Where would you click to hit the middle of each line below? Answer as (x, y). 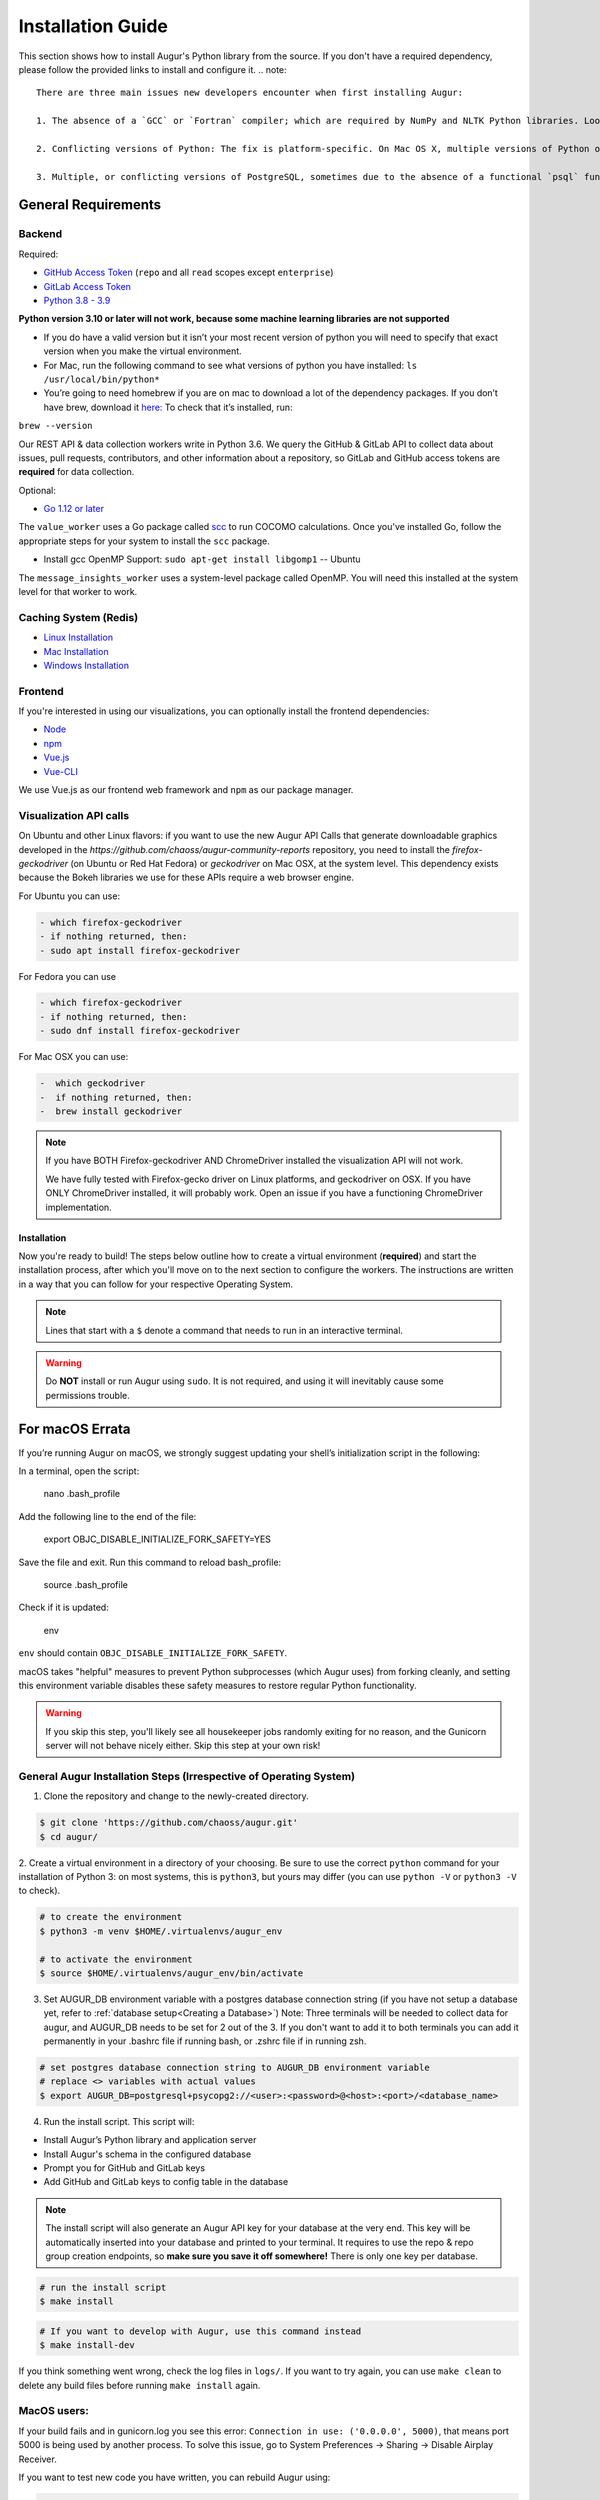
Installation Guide (93, 26)
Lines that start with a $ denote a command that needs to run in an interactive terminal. (224, 1330)
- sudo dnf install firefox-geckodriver (139, 1031)
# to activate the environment (116, 1959)
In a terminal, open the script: (79, 1471)
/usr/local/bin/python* (101, 379)
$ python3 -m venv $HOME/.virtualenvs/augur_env (161, 1931)
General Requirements (90, 205)
